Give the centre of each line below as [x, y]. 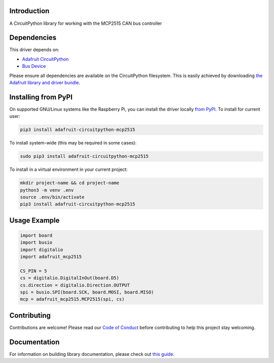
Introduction [29, 11]
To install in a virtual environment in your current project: [68, 169]
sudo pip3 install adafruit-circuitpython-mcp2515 [84, 156]
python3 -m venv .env [47, 190]
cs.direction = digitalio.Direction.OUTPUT [75, 285]
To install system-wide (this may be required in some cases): [73, 143]
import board [36, 235]
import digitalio [42, 249]
